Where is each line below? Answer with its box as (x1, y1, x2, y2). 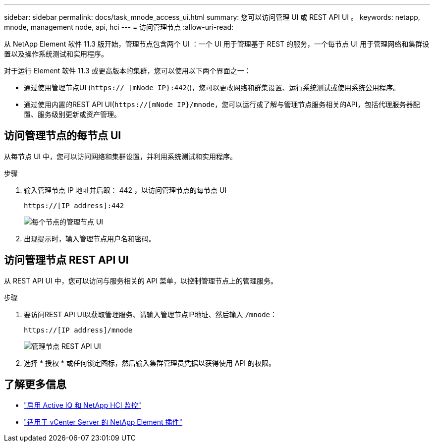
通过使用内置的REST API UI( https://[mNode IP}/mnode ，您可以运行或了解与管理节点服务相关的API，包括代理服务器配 (24, 100, 420, 109)
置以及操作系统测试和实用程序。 (4, 50, 108, 58)
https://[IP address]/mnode (24, 326, 133, 334)
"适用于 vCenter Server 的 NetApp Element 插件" (24, 417, 183, 426)
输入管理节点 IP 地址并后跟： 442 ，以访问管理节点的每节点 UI (24, 185, 227, 194)
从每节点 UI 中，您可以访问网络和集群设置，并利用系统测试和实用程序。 (4, 152, 237, 161)
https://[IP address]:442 (24, 201, 124, 210)
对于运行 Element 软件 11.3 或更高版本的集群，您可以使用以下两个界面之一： (4, 66, 251, 75)
